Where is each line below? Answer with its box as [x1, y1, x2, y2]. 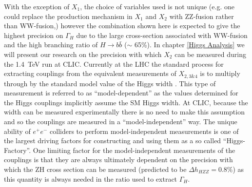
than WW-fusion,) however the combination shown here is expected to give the [4, 20, 240, 31]
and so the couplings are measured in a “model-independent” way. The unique [4, 116, 237, 126]
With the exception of [4, 1, 70, 11]
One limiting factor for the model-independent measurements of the [33, 145, 235, 155]
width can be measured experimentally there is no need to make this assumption [4, 107, 245, 117]
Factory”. [4, 145, 31, 155]
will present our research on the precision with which [4, 49, 162, 59]
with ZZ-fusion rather [169, 11, 234, 21]
